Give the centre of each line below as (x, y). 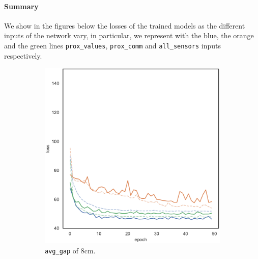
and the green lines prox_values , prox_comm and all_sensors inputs (112, 45)
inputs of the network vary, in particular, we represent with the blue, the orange (129, 35)
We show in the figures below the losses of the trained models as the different (125, 25)
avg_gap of (62, 250)
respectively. (23, 55)
